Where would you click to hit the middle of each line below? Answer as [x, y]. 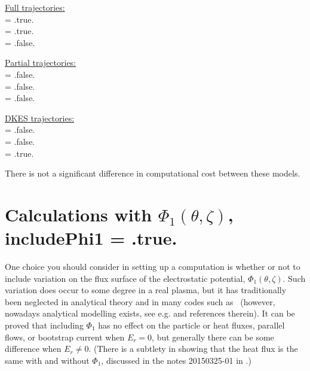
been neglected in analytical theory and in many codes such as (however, [140, 301]
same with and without [47, 360]
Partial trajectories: [41, 63]
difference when [33, 349]
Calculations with [79, 214]
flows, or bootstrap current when [65, 337]
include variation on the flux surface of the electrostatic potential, [125, 278]
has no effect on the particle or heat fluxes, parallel [191, 325]
